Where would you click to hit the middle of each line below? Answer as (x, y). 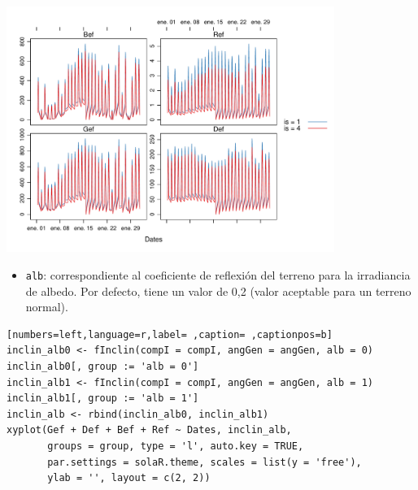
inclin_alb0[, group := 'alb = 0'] (103, 367)
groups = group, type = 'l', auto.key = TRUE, (176, 446)
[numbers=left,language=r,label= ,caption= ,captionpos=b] (170, 334)
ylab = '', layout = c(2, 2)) (129, 478)
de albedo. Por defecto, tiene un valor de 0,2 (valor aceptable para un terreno (218, 291)
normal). (47, 307)
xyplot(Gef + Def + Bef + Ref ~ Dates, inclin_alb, (149, 430)
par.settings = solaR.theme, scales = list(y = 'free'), (205, 462)
